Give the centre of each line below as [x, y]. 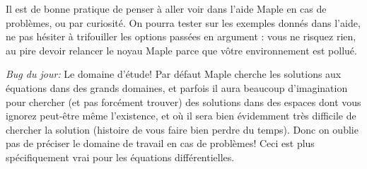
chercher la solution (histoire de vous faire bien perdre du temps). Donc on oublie [182, 129]
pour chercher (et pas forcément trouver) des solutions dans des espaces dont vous [183, 101]
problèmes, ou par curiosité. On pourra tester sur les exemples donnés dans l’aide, [183, 22]
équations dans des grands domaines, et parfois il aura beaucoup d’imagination [177, 87]
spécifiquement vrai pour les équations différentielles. [120, 157]
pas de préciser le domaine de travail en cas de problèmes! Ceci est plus [160, 143]
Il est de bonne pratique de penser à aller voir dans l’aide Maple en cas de [166, 8]
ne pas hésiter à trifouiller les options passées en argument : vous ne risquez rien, [181, 36]
